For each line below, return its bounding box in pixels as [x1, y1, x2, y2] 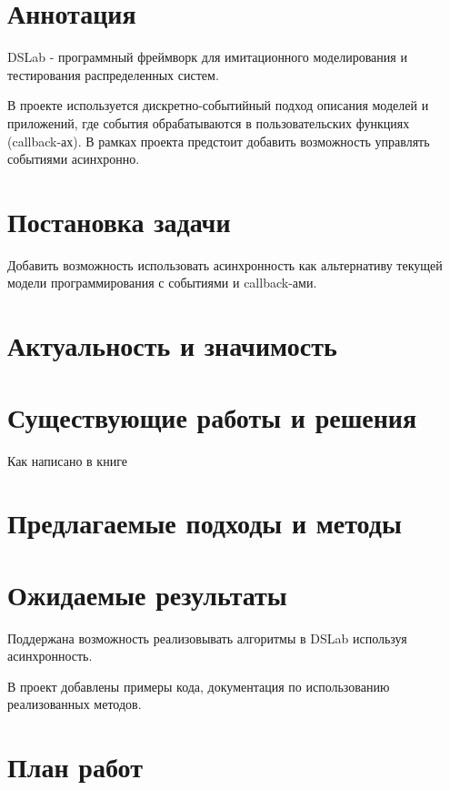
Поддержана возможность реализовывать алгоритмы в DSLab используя [7, 628, 407, 647]
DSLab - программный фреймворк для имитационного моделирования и [7, 47, 407, 66]
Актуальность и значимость [7, 327, 337, 364]
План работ [7, 748, 143, 785]
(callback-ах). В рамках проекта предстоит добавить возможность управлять [7, 131, 430, 150]
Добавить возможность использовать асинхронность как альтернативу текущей [7, 255, 443, 274]
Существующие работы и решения [7, 398, 417, 435]
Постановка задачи [7, 202, 231, 239]
